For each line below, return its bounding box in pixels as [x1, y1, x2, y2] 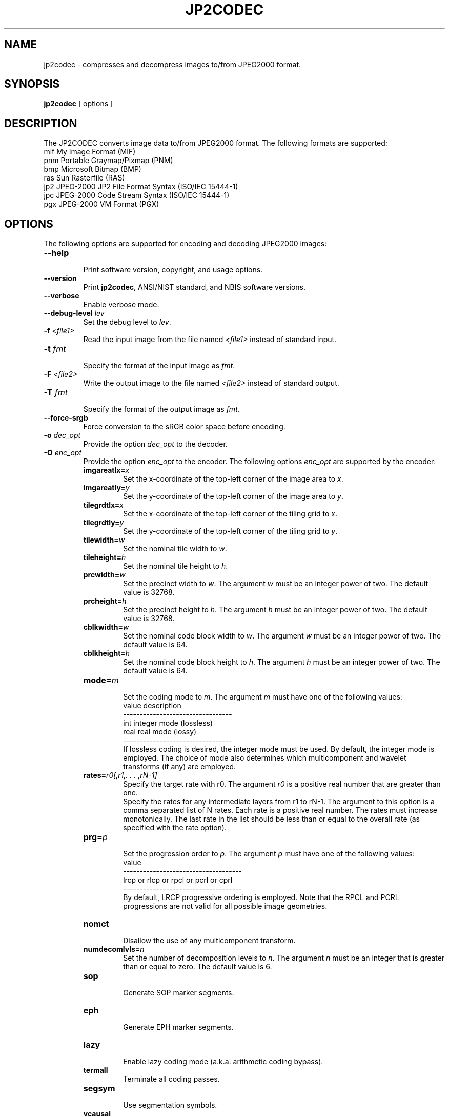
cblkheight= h [83, 649, 130, 658]
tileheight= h [83, 553, 126, 562]
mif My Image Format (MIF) [44, 147, 136, 156]
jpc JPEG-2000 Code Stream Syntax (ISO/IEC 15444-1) [44, 191, 230, 200]
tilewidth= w [83, 535, 125, 545]
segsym [83, 1083, 115, 1094]
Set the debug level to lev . [83, 317, 171, 327]
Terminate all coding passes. [123, 1074, 220, 1084]
